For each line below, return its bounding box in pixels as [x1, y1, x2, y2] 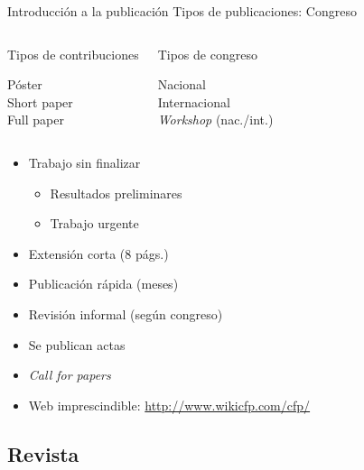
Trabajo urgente [50, 214, 139, 233]
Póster [7, 75, 42, 94]
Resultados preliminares [50, 183, 182, 202]
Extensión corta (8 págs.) [28, 244, 169, 263]
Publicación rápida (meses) [28, 274, 179, 293]
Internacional [157, 92, 230, 111]
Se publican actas [28, 335, 126, 354]
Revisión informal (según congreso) [28, 304, 223, 323]
